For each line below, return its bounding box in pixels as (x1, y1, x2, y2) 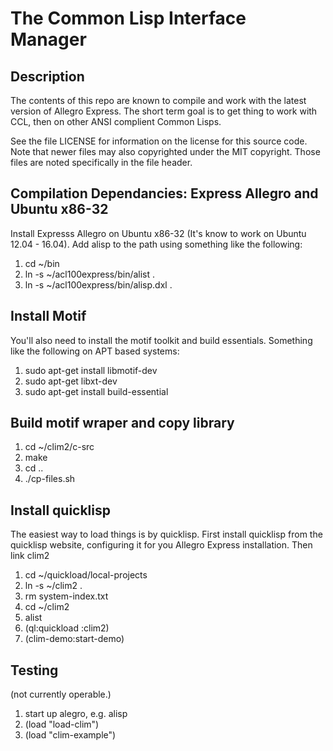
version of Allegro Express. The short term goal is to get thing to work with (10, 105, 318, 117)
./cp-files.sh (24, 473, 76, 485)
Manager (10, 28, 87, 51)
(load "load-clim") (24, 718, 100, 731)
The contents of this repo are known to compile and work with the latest (10, 95, 307, 106)
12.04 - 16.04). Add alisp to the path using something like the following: (10, 238, 303, 250)
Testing (10, 662, 59, 679)
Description (10, 68, 85, 85)
